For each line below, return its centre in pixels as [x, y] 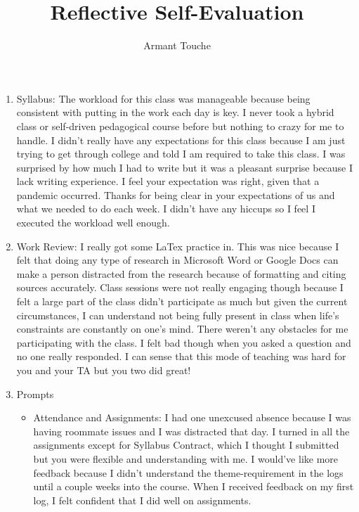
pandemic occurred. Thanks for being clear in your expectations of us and [176, 194]
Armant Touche [177, 45]
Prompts [35, 393]
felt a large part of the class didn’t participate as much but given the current [182, 301]
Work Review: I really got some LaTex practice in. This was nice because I [178, 246]
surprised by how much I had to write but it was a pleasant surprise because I [185, 167]
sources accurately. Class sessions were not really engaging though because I [180, 287]
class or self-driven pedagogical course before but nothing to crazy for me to [180, 126]
